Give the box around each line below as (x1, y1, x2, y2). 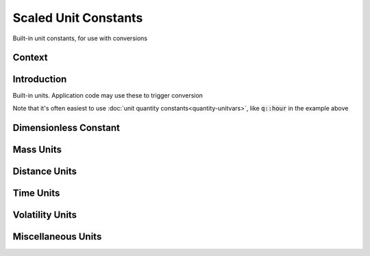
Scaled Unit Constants (12, 10, 143, 25)
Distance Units (12, 165, 77, 177)
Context (12, 52, 48, 63)
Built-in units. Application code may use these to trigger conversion (12, 91, 203, 100)
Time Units (12, 187, 60, 199)
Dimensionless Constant (12, 122, 120, 133)
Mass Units (12, 143, 62, 155)
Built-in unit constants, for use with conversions (12, 34, 147, 42)
